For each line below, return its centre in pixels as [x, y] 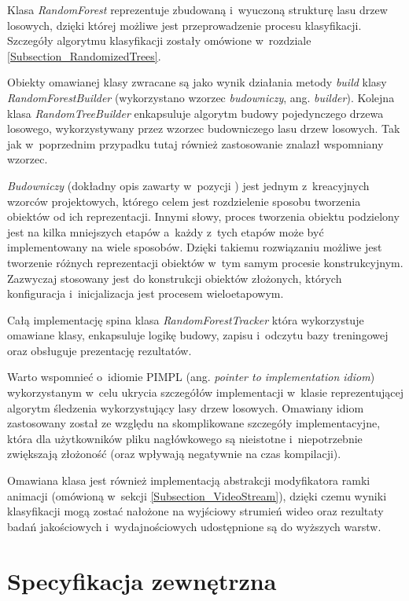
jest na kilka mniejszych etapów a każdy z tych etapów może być [166, 231]
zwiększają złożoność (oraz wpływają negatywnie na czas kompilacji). [174, 454]
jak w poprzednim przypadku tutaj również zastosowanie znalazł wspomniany [195, 143]
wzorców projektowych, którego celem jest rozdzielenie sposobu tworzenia [184, 201]
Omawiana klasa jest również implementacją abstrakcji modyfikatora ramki [189, 480]
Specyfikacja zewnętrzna [142, 580]
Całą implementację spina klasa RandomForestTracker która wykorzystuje [186, 319]
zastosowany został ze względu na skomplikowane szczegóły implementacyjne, [194, 423]
